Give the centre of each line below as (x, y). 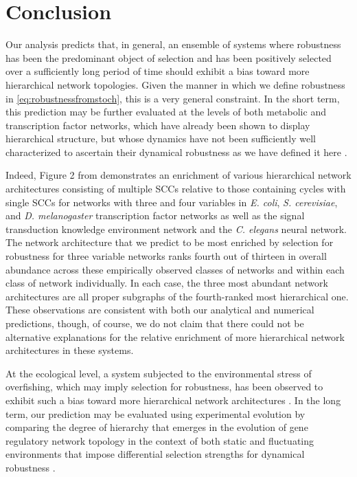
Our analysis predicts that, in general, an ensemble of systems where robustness (173, 44)
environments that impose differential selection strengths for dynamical (155, 454)
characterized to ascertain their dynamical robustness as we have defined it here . (176, 152)
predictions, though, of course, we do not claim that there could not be (155, 323)
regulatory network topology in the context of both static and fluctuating (160, 440)
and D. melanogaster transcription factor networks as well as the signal (155, 215)
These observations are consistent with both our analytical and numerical (160, 310)
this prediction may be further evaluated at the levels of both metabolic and (166, 112)
